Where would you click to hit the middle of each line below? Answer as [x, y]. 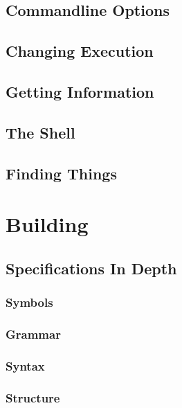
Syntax [25, 365]
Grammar [33, 334]
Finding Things [61, 173]
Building [47, 224]
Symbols [29, 302]
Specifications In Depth [91, 268]
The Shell [40, 132]
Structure [33, 397]
